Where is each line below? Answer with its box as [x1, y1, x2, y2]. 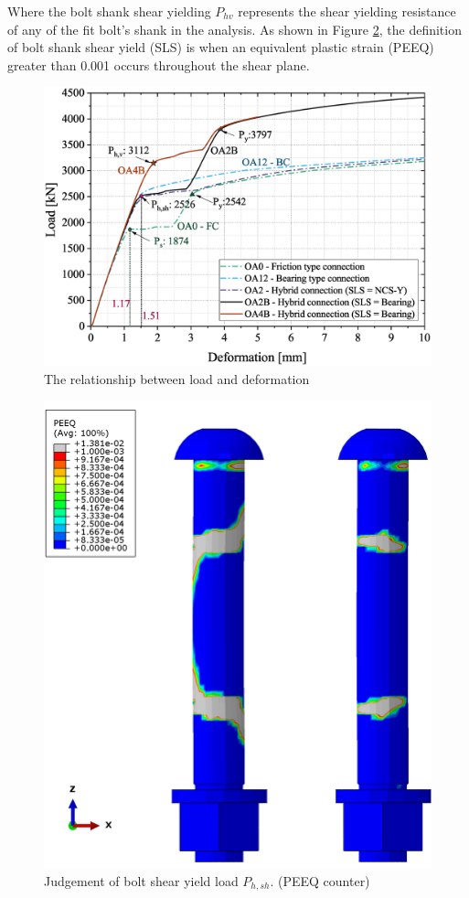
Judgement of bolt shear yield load [44, 871, 239, 890]
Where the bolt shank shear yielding [7, 2, 211, 20]
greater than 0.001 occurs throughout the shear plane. [7, 55, 310, 74]
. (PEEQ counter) [270, 871, 370, 890]
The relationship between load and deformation [44, 369, 310, 388]
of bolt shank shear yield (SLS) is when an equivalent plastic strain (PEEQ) [7, 37, 434, 57]
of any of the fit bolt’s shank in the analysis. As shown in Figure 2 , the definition [7, 19, 462, 38]
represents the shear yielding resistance [238, 2, 456, 20]
